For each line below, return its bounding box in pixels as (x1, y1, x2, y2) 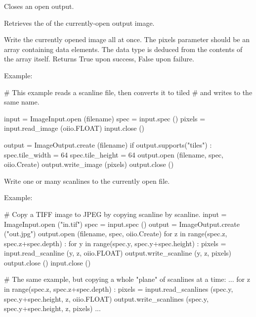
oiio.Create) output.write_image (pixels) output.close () (4, 159, 174, 169)
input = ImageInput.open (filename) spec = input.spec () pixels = (4, 113, 206, 123)
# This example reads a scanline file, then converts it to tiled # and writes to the (4, 87, 253, 97)
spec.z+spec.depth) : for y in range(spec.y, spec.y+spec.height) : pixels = (4, 238, 226, 248)
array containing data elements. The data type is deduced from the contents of (4, 44, 243, 54)
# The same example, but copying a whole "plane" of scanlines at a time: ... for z (4, 274, 250, 284)
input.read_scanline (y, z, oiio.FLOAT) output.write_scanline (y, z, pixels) (4, 248, 232, 258)
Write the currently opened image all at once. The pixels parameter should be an (4, 34, 250, 45)
